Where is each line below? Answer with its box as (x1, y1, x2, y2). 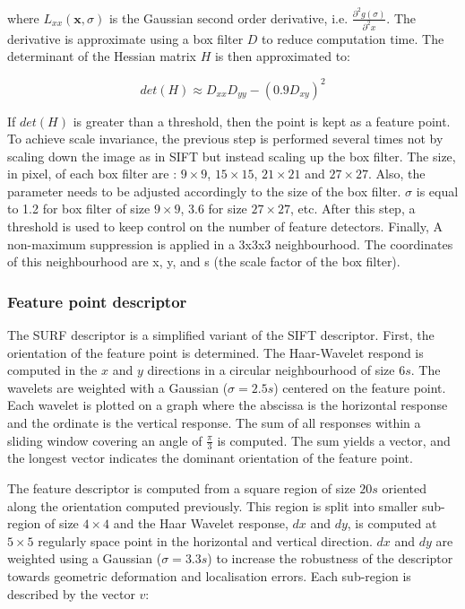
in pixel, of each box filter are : (7, 164, 177, 183)
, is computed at (347, 514, 437, 533)
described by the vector (7, 584, 135, 603)
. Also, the (368, 164, 426, 183)
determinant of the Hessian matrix (7, 47, 197, 65)
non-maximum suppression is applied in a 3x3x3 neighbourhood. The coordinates (7, 234, 453, 253)
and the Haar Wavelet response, (113, 514, 288, 533)
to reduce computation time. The (262, 29, 444, 48)
